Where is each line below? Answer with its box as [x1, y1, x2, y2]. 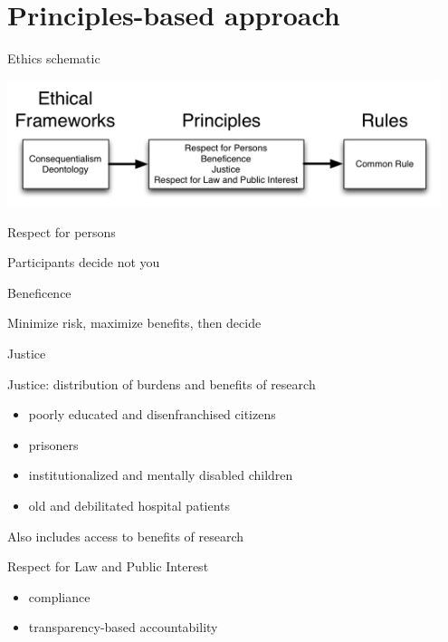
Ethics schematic [7, 49, 100, 68]
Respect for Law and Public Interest [7, 557, 209, 576]
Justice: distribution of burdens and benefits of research [7, 374, 316, 393]
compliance [28, 587, 91, 606]
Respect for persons [7, 222, 116, 241]
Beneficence [7, 283, 71, 302]
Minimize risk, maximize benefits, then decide [7, 313, 262, 332]
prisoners [28, 435, 79, 454]
